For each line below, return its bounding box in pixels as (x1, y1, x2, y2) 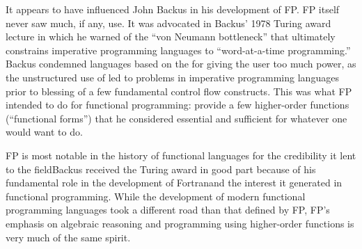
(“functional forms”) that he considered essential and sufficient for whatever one (6, 111, 347, 125)
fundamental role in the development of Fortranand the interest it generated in (6, 175, 343, 190)
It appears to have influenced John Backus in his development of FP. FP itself (6, 2, 340, 16)
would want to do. (6, 124, 83, 139)
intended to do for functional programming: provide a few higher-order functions (6, 97, 349, 112)
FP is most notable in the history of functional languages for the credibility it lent (6, 147, 356, 162)
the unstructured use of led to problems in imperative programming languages (6, 70, 339, 84)
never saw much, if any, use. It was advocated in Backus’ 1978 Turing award (6, 15, 331, 30)
